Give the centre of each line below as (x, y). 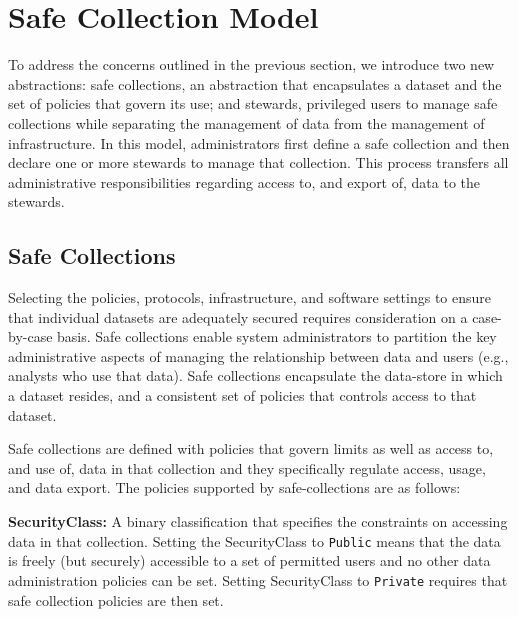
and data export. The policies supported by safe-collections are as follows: (234, 487)
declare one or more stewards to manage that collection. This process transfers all (258, 162)
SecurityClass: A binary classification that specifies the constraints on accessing (258, 521)
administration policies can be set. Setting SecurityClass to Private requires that (258, 579)
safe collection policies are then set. (116, 599)
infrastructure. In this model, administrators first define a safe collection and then (259, 142)
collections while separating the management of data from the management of (246, 122)
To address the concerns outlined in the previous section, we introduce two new (251, 64)
